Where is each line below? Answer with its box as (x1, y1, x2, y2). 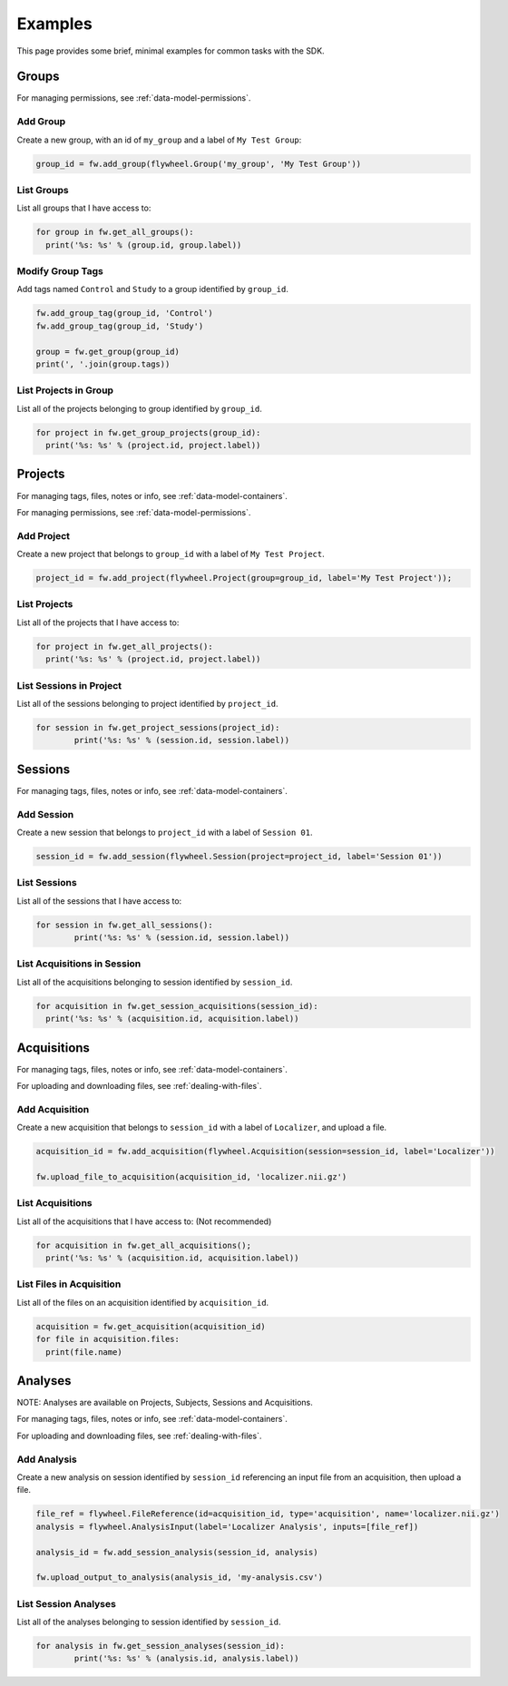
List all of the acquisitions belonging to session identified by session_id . (16, 976, 293, 987)
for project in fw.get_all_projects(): (35, 641, 213, 652)
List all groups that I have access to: (16, 202, 151, 213)
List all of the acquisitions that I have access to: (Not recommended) (16, 1216, 272, 1227)
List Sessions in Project (16, 679, 122, 691)
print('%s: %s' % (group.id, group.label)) (45, 240, 242, 250)
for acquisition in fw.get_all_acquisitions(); (35, 1240, 251, 1250)
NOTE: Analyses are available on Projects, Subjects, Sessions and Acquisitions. (16, 1397, 313, 1408)
